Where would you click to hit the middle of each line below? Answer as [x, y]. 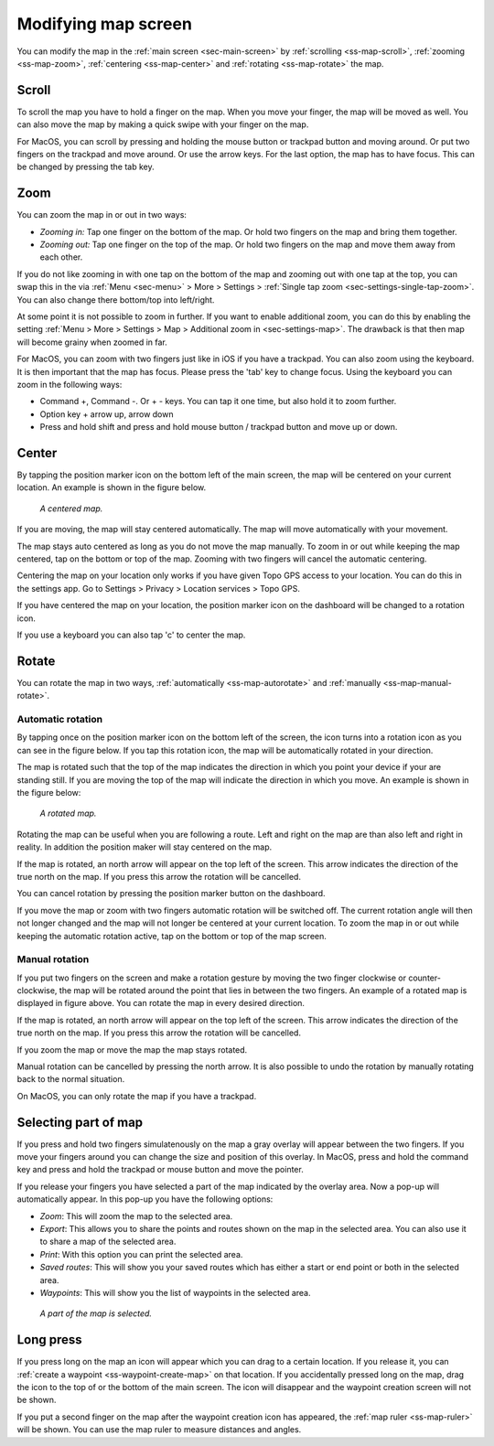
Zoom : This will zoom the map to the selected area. [136, 1216]
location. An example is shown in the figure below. [111, 487]
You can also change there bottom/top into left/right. [116, 300]
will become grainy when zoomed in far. [92, 342]
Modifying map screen [104, 24]
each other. [61, 257]
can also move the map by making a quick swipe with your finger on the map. [163, 124]
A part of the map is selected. [96, 1313]
